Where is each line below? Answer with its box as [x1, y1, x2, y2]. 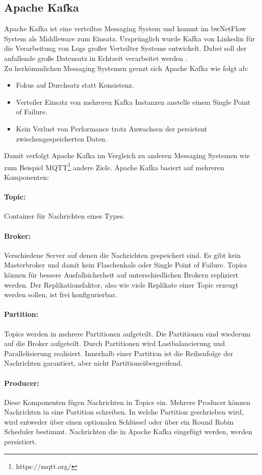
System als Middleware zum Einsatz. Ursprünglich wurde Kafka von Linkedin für [4, 33, 255, 43]
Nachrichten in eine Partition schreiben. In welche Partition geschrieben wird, [4, 406, 244, 417]
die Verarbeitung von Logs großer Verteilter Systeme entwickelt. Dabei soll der [4, 43, 247, 53]
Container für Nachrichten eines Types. [4, 211, 125, 221]
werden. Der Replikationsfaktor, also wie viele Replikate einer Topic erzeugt [4, 279, 239, 290]
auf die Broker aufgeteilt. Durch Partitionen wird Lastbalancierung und [4, 338, 225, 349]
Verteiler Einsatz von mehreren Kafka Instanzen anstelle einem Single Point [16, 96, 250, 107]
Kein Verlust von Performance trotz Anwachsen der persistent [16, 123, 208, 133]
